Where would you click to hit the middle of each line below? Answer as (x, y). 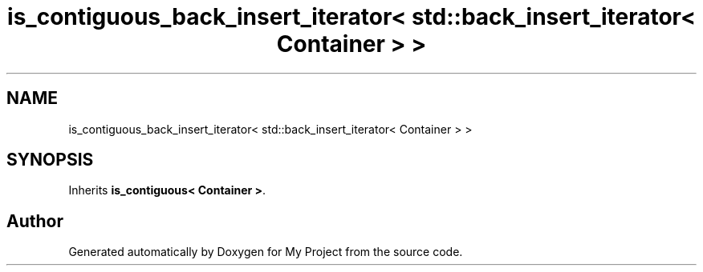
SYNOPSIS (50, 160)
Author (35, 221)
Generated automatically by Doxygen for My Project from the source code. (266, 252)
